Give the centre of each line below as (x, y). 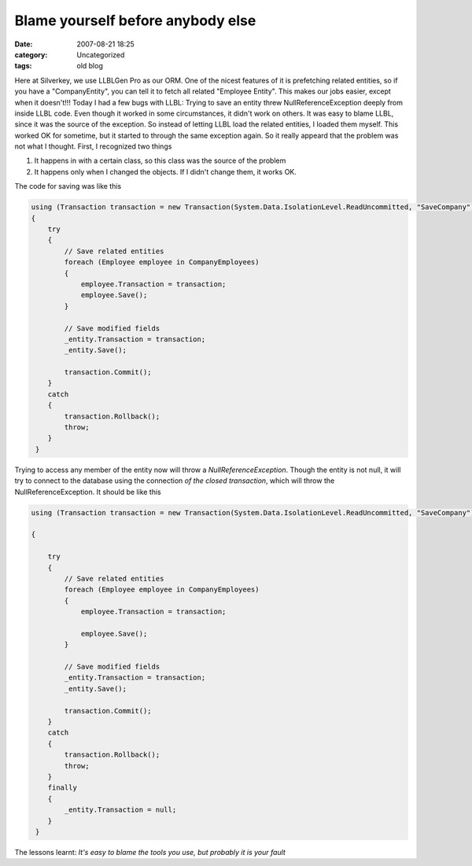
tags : (23, 66)
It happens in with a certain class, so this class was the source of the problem (160, 160)
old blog (90, 66)
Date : (24, 44)
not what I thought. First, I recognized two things (93, 146)
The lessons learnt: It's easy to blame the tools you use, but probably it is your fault (150, 852)
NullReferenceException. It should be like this (88, 492)
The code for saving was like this (68, 186)
